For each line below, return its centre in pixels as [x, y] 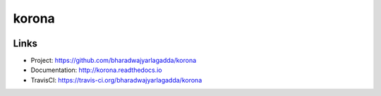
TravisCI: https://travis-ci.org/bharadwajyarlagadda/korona [116, 80]
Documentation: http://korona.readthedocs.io [96, 70]
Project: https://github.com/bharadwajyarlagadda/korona [114, 61]
